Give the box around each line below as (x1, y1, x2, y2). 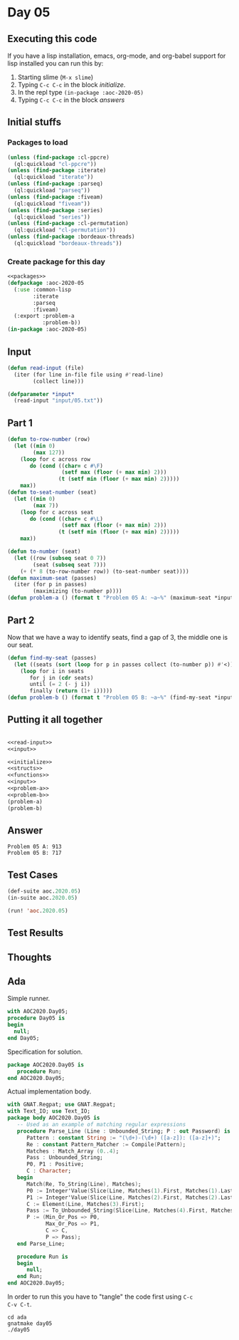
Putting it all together (7, 714, 103, 726)
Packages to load (7, 137, 68, 147)
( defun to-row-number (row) (7, 436, 91, 443)
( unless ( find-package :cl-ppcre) (7, 154, 110, 161)
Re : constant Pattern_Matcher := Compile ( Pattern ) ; (26, 1141, 186, 1148)
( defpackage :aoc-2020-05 (7, 279, 84, 287)
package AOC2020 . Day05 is (7, 1061, 84, 1069)
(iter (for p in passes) (14, 581, 87, 588)
